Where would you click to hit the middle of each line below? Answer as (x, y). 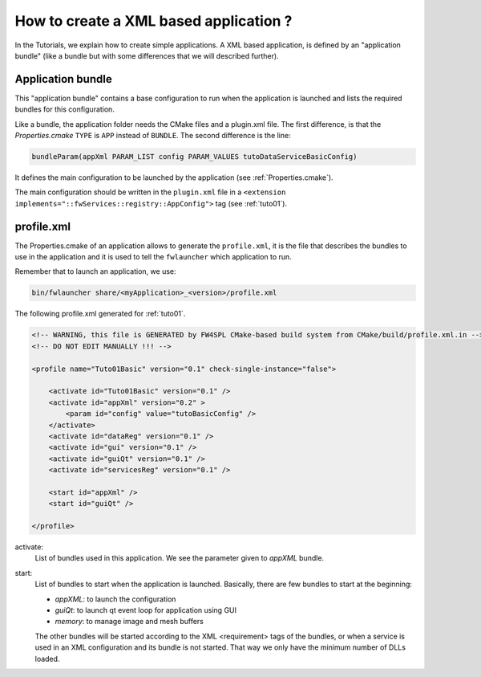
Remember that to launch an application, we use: (95, 271)
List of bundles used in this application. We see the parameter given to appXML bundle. (180, 558)
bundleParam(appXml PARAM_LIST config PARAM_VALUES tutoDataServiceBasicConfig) (194, 157)
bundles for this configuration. (65, 109)
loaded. (47, 659)
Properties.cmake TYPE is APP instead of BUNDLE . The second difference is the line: (153, 136)
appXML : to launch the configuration (115, 599)
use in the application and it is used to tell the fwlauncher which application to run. (153, 257)
